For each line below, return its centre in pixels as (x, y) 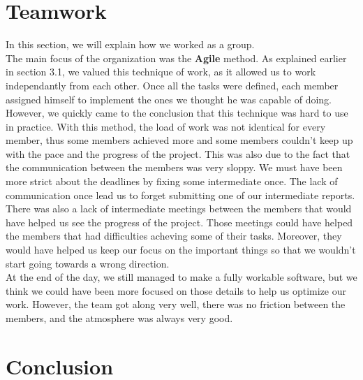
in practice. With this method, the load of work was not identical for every (166, 126)
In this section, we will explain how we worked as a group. (130, 44)
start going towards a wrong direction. (88, 263)
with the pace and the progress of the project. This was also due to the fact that (178, 153)
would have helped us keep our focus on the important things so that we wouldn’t (181, 250)
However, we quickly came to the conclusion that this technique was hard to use (177, 113)
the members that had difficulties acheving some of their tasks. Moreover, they (174, 236)
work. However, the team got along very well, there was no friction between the (176, 304)
